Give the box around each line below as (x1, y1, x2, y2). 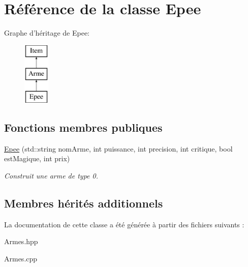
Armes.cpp (4, 253, 38, 264)
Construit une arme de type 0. (4, 170, 99, 181)
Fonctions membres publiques (4, 120, 163, 135)
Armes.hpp (4, 236, 38, 247)
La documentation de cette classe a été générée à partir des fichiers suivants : (4, 219, 244, 229)
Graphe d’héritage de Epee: (4, 27, 89, 38)
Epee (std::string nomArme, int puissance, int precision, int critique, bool (4, 143, 233, 154)
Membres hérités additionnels (4, 195, 163, 211)
